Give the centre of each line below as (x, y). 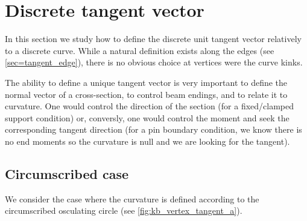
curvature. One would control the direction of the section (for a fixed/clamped (150, 106)
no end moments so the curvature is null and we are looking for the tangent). (147, 141)
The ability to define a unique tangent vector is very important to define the (146, 82)
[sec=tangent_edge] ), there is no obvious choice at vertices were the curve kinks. (154, 62)
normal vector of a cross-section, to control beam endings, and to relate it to (146, 94)
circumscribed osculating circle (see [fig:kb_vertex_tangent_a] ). (124, 210)
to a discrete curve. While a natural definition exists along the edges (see (140, 50)
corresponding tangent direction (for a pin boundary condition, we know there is (153, 129)
